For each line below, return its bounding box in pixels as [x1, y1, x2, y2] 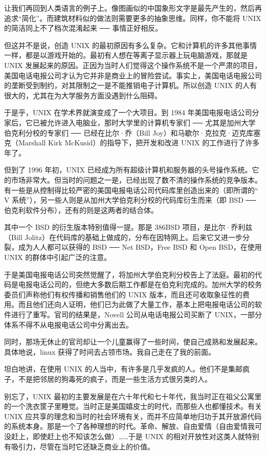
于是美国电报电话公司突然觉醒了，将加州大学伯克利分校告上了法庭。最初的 [4, 269, 255, 279]
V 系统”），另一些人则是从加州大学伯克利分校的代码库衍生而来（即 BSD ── [4, 194, 256, 205]
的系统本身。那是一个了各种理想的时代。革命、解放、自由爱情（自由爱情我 [4, 421, 255, 431]
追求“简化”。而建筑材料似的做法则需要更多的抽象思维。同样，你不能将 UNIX [4, 12, 261, 23]
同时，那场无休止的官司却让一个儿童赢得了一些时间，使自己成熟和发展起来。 [4, 336, 262, 347]
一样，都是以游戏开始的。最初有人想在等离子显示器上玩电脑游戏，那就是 [4, 50, 248, 60]
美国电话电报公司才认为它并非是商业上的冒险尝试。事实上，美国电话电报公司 [4, 70, 262, 80]
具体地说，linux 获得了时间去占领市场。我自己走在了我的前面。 [4, 346, 216, 357]
